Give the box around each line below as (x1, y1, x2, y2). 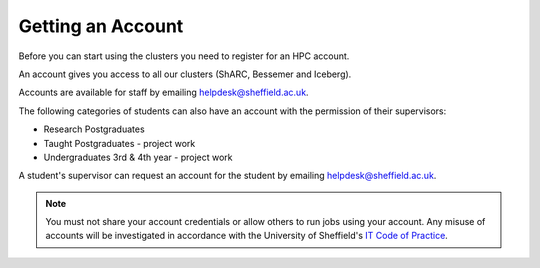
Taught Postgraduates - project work (43, 137, 196, 149)
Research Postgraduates (43, 123, 145, 135)
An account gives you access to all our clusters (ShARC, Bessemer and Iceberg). (18, 68, 352, 80)
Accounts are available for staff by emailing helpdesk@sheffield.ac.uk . (18, 86, 309, 99)
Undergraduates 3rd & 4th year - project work (43, 151, 233, 163)
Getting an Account (18, 15, 184, 37)
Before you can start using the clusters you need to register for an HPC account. (18, 50, 350, 62)
